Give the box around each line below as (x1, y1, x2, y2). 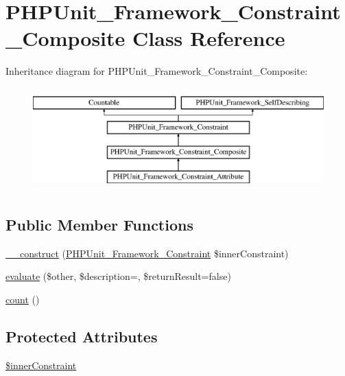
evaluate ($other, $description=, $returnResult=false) (5, 269, 231, 283)
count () (5, 292, 40, 307)
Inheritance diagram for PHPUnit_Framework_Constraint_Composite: (5, 64, 308, 78)
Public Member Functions (5, 214, 193, 235)
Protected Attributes (5, 326, 158, 347)
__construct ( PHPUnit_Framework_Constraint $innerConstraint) (5, 246, 289, 260)
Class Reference (132, 24, 285, 52)
